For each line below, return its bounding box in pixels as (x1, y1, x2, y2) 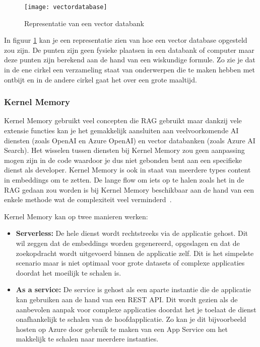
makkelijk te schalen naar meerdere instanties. (16, 333, 159, 344)
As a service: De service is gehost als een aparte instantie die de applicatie (16, 284, 251, 295)
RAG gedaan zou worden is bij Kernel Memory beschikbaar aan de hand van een (4, 184, 254, 195)
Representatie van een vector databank (24, 18, 144, 28)
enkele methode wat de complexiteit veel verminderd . (4, 194, 172, 205)
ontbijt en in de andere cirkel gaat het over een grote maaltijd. (4, 74, 197, 84)
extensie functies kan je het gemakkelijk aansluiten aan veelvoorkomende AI (4, 125, 239, 136)
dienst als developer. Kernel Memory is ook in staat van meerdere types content (4, 164, 251, 175)
